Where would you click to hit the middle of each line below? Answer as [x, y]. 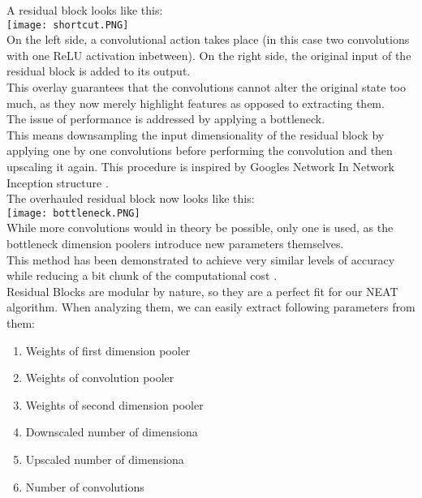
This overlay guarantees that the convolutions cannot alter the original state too [207, 87]
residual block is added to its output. [99, 71]
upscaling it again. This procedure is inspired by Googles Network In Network [200, 166]
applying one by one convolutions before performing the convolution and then [200, 150]
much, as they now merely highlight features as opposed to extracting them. [196, 103]
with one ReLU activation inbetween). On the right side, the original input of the [209, 55]
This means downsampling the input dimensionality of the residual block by [196, 134]
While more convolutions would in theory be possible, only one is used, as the [200, 228]
